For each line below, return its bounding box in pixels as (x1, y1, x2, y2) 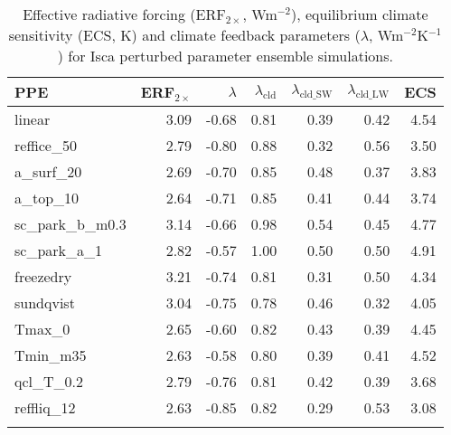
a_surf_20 (14, 161, 82, 182)
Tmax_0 (14, 318, 70, 339)
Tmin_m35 (14, 345, 87, 365)
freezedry (14, 266, 72, 287)
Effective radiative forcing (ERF (23, 4, 226, 24)
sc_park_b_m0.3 (14, 213, 127, 234)
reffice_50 (14, 135, 77, 156)
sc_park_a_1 (14, 240, 103, 260)
